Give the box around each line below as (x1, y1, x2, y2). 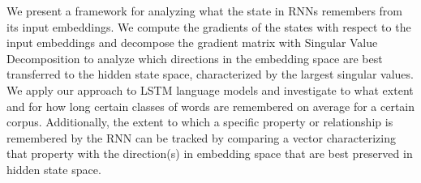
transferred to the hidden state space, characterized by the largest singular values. (6, 66, 414, 83)
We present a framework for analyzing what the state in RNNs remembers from (6, 2, 403, 19)
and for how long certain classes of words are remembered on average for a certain (6, 97, 415, 114)
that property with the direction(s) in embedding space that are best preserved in (6, 145, 413, 162)
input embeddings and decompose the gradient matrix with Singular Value (6, 34, 378, 51)
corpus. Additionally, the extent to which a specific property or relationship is (6, 113, 393, 130)
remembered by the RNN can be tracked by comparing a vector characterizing (6, 129, 396, 146)
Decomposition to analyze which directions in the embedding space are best (6, 49, 383, 66)
